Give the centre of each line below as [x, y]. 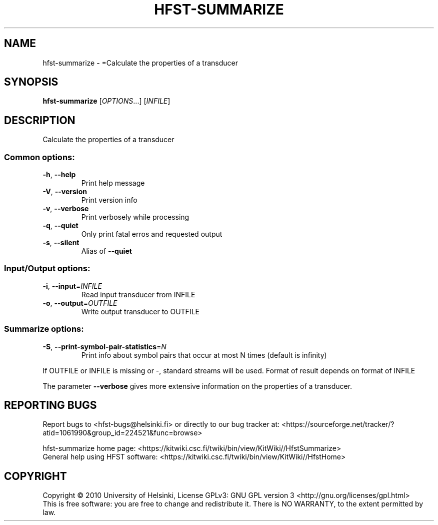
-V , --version [65, 192]
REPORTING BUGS [50, 405]
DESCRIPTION [40, 120]
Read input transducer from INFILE [138, 294]
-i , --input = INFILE [72, 286]
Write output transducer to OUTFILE [140, 311]
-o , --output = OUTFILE [80, 303]
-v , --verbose [66, 209]
